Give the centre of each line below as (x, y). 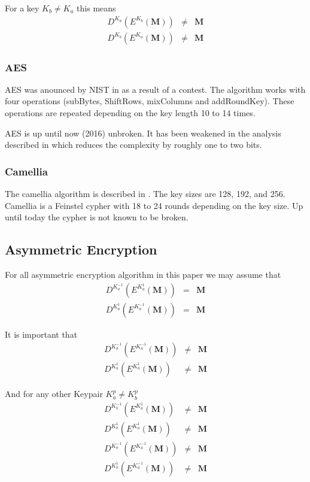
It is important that (41, 334)
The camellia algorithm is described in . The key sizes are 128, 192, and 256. (145, 194)
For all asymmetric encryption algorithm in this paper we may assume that (143, 275)
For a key (22, 8)
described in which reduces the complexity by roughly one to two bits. (133, 145)
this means (96, 8)
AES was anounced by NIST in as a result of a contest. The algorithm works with (155, 89)
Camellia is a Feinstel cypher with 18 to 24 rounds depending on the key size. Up (154, 205)
